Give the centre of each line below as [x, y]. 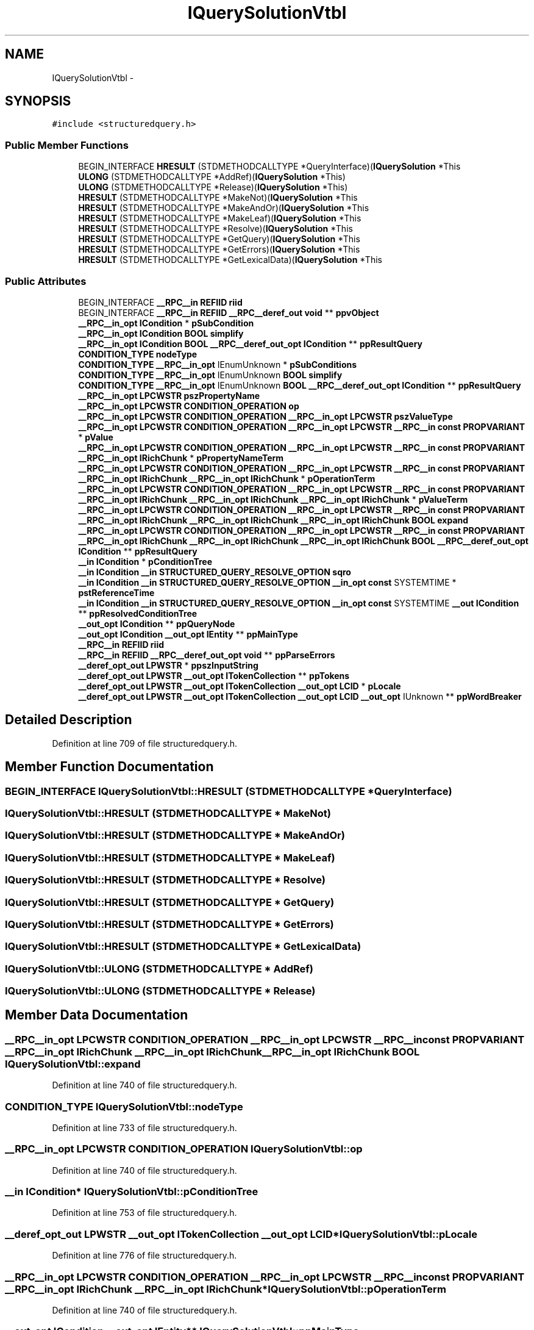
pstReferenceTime [116, 592]
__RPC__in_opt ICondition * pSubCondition [166, 323]
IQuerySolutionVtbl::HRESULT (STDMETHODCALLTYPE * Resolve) [165, 880]
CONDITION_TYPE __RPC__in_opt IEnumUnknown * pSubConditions [218, 364]
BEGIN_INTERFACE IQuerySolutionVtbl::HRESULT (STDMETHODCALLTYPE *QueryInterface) [229, 791]
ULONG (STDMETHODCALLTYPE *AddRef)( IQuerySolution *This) [212, 177]
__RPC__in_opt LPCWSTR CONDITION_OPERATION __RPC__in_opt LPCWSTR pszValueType [265, 416]
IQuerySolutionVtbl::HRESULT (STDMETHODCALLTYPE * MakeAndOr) [175, 836]
